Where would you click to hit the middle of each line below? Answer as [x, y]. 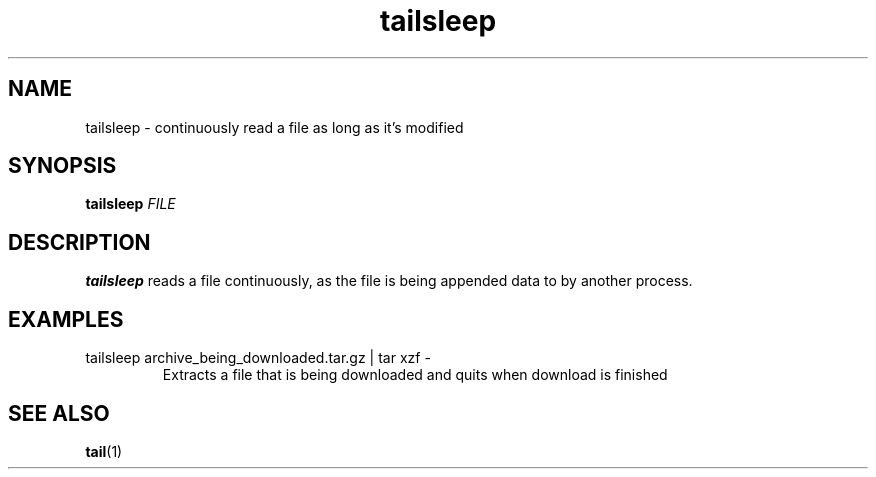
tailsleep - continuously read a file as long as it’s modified [274, 127]
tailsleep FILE [130, 204]
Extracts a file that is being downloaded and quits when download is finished [415, 375]
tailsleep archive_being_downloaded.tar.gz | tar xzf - [258, 358]
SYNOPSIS [62, 166]
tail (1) [104, 451]
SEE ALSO [59, 413]
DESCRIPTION [79, 242]
